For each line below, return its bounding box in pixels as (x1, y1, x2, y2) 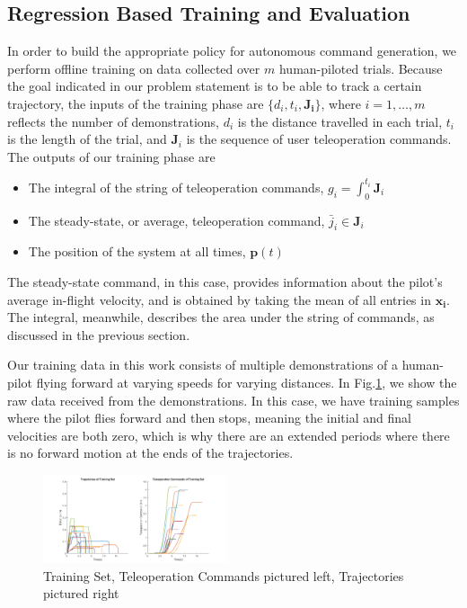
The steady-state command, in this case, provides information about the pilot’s (7, 273, 443, 291)
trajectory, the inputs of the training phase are (7, 94, 264, 112)
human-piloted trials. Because (278, 58, 443, 77)
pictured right (43, 584, 119, 603)
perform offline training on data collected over (7, 58, 260, 77)
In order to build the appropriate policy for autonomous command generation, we (7, 41, 457, 60)
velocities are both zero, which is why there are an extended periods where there (7, 425, 450, 444)
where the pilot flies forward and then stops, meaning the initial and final (7, 408, 411, 427)
